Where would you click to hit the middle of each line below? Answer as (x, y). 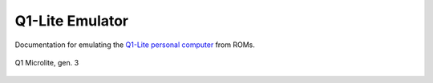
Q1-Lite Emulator (72, 21)
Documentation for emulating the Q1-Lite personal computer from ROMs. (135, 45)
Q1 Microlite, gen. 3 (47, 62)
